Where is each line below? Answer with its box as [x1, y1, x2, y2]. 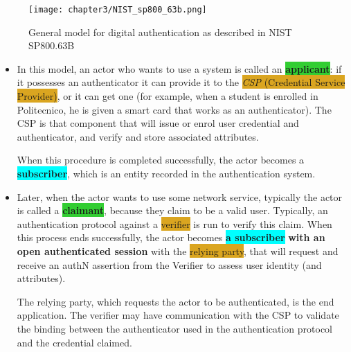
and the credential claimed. [17, 335, 132, 349]
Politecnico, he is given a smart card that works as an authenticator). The [17, 102, 332, 116]
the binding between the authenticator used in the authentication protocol [17, 321, 332, 335]
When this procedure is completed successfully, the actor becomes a [17, 152, 305, 167]
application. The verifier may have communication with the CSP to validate [17, 308, 339, 322]
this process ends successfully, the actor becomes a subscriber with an [17, 230, 325, 245]
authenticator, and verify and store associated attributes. [17, 129, 259, 143]
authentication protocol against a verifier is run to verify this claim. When [17, 216, 332, 231]
